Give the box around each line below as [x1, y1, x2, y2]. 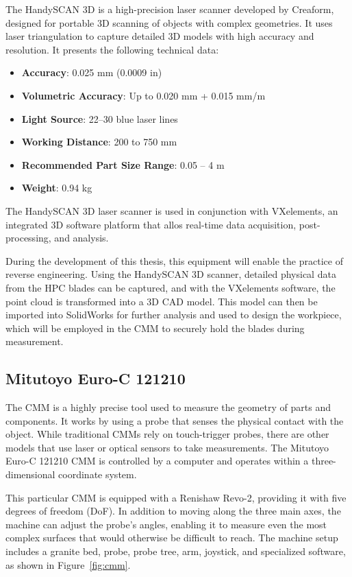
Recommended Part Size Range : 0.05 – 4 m [21, 157, 225, 172]
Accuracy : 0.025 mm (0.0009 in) [21, 65, 162, 80]
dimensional [5, 467, 55, 482]
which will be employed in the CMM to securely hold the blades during [5, 320, 305, 335]
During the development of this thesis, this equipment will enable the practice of [5, 253, 343, 268]
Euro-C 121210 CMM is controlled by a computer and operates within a [5, 454, 309, 468]
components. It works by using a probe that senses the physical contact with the [5, 413, 344, 427]
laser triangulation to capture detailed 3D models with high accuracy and [5, 29, 314, 43]
